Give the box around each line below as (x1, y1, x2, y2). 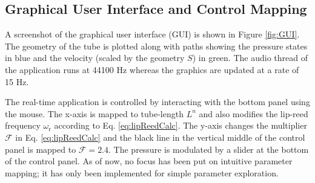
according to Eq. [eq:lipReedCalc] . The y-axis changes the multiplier (54, 119, 307, 132)
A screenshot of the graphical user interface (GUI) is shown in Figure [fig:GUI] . (5, 28, 300, 40)
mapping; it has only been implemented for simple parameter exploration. (5, 166, 279, 179)
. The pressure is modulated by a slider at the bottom (108, 143, 309, 155)
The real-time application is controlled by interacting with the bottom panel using (5, 95, 310, 108)
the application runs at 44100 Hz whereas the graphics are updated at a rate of (5, 63, 299, 75)
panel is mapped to (5, 143, 76, 155)
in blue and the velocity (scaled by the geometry (5, 51, 185, 64)
